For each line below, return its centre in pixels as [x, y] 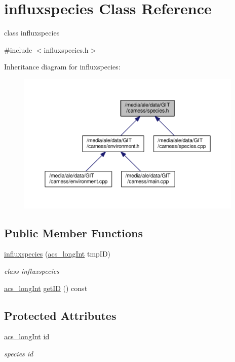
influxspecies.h [66, 49]
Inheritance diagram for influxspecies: [62, 67]
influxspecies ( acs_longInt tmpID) [57, 254]
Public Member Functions [73, 232]
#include [18, 49]
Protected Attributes [60, 315]
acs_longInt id [27, 336]
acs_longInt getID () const [46, 288]
